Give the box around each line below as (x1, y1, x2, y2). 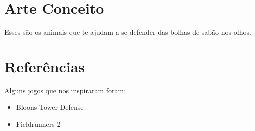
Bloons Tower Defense (16, 102, 84, 112)
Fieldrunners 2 (16, 119, 61, 129)
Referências (4, 56, 85, 76)
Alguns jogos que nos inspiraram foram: (4, 85, 126, 95)
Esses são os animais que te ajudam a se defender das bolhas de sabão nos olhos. (4, 27, 251, 37)
